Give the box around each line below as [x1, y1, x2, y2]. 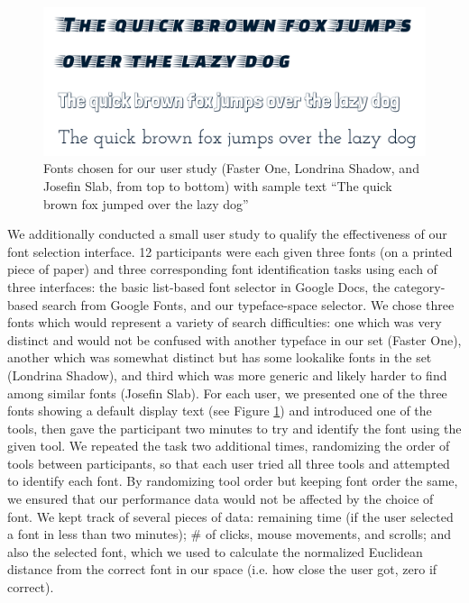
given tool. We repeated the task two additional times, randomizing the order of [7, 436, 450, 455]
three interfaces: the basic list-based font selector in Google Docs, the [7, 277, 391, 296]
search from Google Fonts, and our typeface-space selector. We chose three [41, 295, 455, 314]
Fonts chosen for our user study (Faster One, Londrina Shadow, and [43, 159, 419, 178]
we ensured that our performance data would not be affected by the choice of [7, 489, 434, 508]
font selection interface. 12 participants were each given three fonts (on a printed [7, 242, 453, 260]
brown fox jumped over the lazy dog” [43, 194, 249, 213]
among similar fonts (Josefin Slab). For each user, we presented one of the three [7, 383, 447, 402]
